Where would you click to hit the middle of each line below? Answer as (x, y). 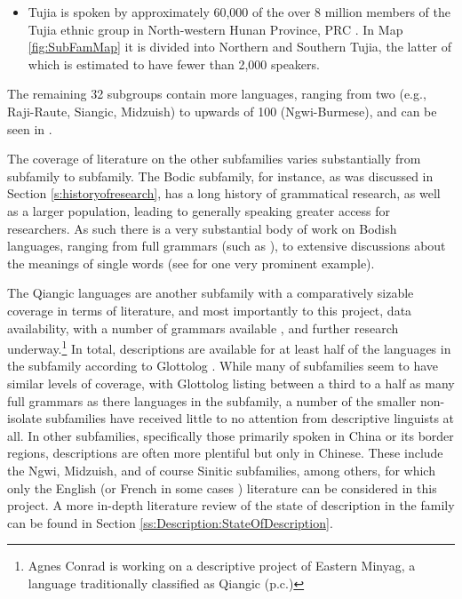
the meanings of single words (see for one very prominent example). (191, 263)
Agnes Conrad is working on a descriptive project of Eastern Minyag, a (222, 566)
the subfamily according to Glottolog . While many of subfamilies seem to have (223, 366)
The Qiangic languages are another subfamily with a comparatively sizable (211, 293)
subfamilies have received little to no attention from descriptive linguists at (250, 418)
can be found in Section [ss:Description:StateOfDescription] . (170, 522)
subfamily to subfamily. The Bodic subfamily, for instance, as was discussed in (220, 176)
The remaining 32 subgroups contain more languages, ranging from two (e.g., (217, 94)
